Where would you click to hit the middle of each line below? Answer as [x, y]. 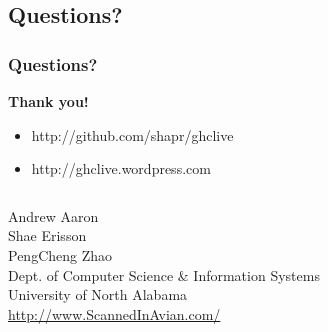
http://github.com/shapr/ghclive [132, 134]
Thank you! [48, 101]
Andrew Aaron [53, 215]
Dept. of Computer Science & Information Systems [164, 274]
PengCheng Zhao [60, 254]
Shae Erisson [47, 235]
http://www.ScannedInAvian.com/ [114, 313]
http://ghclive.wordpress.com [121, 168]
